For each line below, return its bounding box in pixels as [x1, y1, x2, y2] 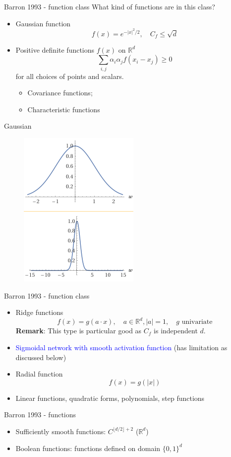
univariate [181, 318, 213, 326]
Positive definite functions [15, 44, 95, 55]
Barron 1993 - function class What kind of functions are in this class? [4, 1, 215, 11]
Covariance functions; [27, 87, 93, 98]
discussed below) [15, 352, 66, 362]
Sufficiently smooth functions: [15, 426, 106, 436]
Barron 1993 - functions [4, 409, 76, 420]
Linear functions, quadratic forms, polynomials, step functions [15, 392, 205, 403]
